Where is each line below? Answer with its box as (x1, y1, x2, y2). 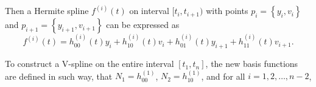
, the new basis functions (205, 57, 298, 70)
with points (206, 4, 248, 17)
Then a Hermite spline (5, 4, 89, 17)
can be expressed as (106, 18, 180, 31)
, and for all (201, 69, 245, 82)
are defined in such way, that (5, 69, 113, 82)
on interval (129, 4, 169, 17)
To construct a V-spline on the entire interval (5, 57, 174, 70)
